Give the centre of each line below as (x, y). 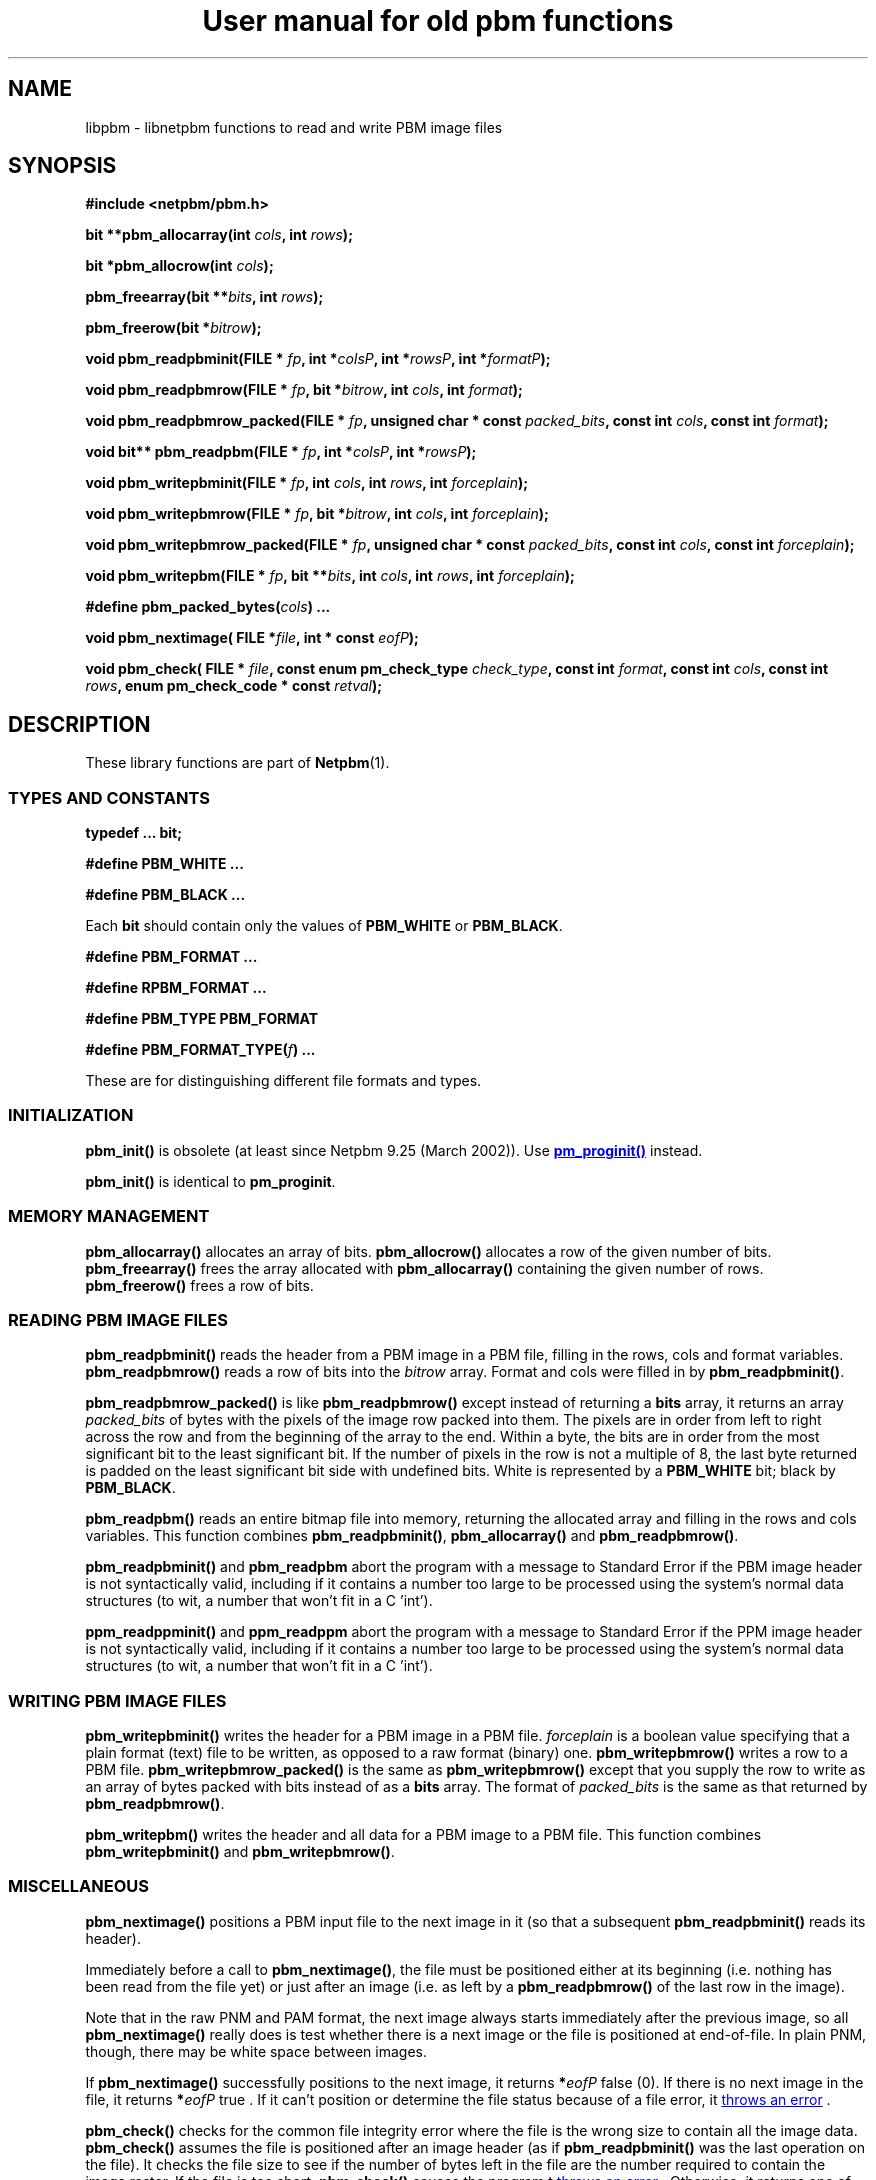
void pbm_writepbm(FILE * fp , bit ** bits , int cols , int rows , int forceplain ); (330, 576)
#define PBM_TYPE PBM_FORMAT (202, 1019)
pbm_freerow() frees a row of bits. (199, 1285)
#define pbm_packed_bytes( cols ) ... (208, 607)
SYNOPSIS (62, 166)
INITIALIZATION (71, 1115)
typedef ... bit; (133, 833)
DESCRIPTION (79, 724)
